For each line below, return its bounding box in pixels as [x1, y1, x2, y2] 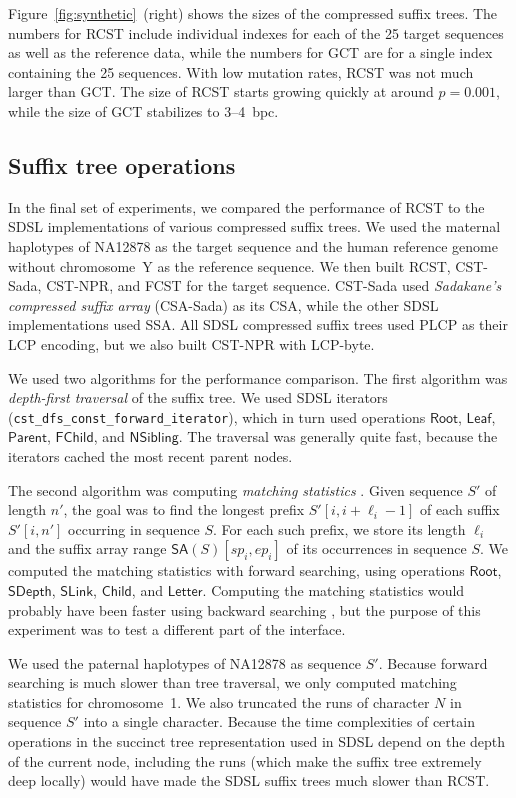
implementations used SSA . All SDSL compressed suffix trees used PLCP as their [8, 314, 508, 335]
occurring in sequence [68, 518, 200, 539]
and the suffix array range [8, 538, 167, 559]
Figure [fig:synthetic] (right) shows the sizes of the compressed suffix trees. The [8, 3, 498, 23]
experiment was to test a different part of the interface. [8, 619, 346, 640]
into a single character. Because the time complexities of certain [83, 711, 475, 732]
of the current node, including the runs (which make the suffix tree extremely [8, 750, 482, 771]
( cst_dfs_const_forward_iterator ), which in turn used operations [8, 406, 426, 427]
